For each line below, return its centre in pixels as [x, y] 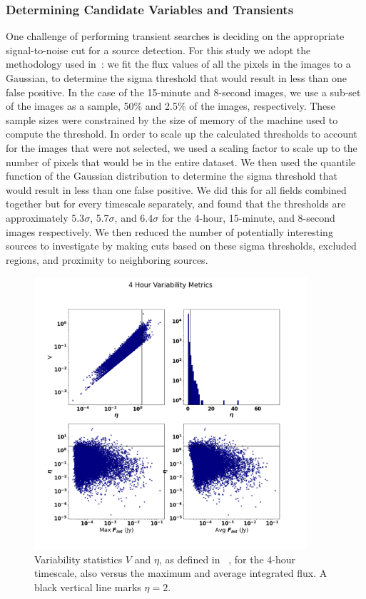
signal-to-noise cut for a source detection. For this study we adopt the [158, 50]
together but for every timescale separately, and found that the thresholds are [176, 204]
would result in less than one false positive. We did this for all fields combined [176, 189]
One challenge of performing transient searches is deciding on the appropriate [175, 36]
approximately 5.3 [45, 217]
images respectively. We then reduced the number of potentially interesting [169, 231]
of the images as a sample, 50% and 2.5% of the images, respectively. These [171, 106]
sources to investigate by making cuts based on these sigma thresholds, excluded [181, 246]
